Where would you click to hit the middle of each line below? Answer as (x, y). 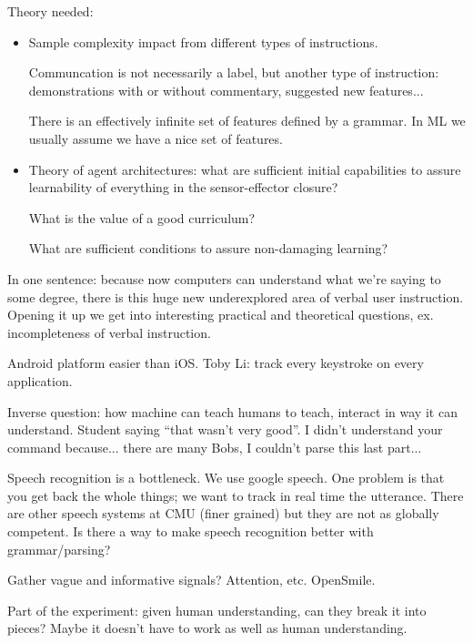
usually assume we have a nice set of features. (156, 138)
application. (40, 380)
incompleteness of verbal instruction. (109, 332)
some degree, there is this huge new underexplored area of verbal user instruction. (236, 296)
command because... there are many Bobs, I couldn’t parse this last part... (215, 447)
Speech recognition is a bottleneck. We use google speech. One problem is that (226, 478)
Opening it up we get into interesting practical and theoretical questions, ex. (221, 315)
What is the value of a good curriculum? (142, 217)
